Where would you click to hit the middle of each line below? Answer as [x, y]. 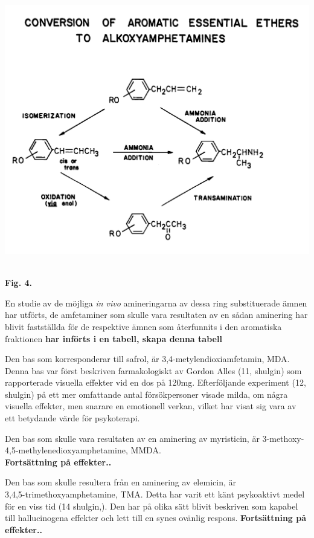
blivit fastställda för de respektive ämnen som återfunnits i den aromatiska [143, 326]
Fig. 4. [18, 283]
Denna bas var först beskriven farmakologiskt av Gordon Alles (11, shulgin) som [153, 370]
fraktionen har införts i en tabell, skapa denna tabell [114, 338]
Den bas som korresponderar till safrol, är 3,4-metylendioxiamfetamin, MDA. [147, 359]
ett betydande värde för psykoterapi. [72, 418]
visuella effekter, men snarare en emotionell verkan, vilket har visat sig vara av [151, 406]
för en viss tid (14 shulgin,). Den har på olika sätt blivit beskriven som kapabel [152, 506]
